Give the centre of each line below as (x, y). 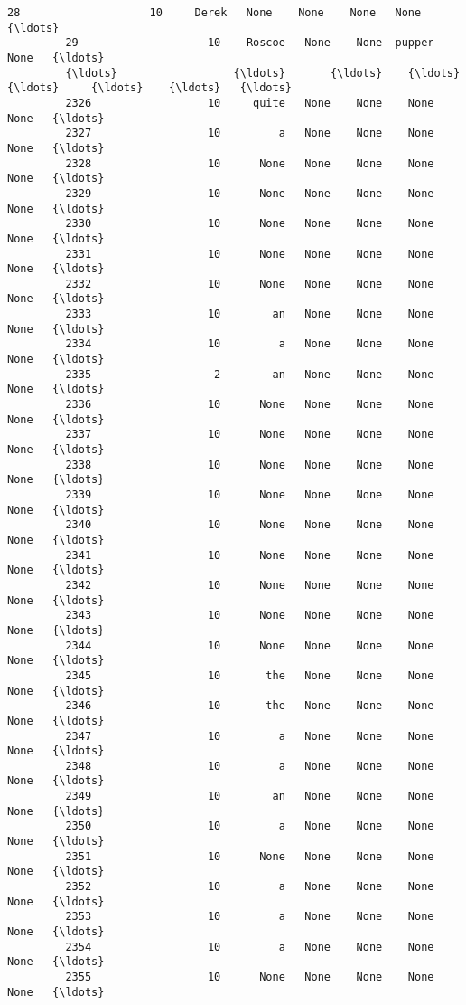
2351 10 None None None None (250, 856)
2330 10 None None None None (250, 224)
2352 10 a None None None (250, 887)
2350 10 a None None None (250, 826)
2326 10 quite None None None (250, 103)
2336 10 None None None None (250, 405)
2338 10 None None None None (250, 465)
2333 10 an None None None (250, 314)
